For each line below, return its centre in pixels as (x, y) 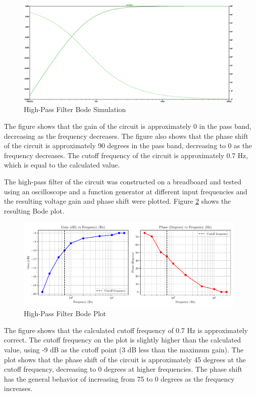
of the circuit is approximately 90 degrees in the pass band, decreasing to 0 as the (128, 145)
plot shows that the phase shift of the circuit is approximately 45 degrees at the (125, 359)
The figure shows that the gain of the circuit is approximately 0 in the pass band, (128, 126)
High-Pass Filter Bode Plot (65, 313)
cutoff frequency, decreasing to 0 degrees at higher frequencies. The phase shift (123, 369)
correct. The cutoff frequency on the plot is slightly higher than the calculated (123, 340)
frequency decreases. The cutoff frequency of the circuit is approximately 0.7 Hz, (126, 155)
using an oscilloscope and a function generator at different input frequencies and (126, 191)
